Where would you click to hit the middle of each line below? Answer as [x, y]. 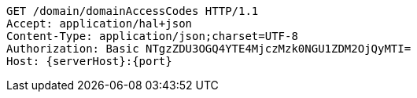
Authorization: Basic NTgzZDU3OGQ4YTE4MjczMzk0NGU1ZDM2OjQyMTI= [209, 49]
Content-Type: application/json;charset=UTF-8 [152, 36]
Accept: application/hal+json [100, 24]
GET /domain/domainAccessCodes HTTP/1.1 [133, 11]
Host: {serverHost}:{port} [89, 61]
